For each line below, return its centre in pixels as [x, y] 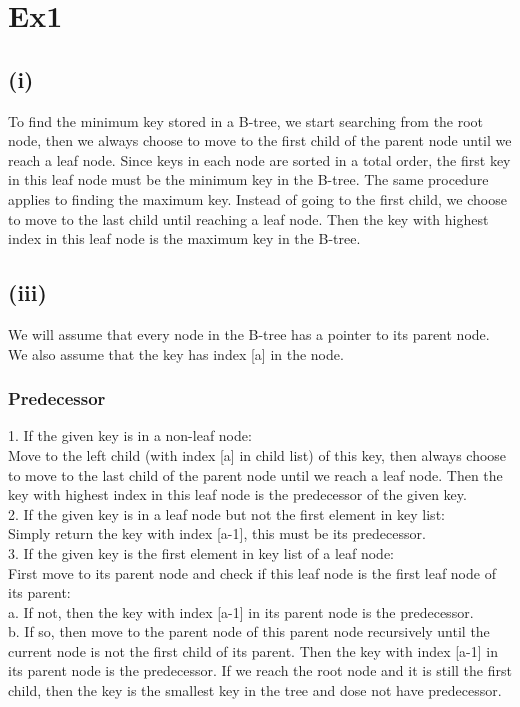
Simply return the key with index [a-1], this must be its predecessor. [217, 533]
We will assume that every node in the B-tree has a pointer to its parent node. [249, 333]
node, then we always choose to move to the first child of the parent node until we [260, 140]
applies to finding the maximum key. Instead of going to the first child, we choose [257, 198]
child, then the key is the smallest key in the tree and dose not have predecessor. [255, 690]
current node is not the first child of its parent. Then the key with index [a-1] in [253, 650]
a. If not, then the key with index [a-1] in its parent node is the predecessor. [241, 611]
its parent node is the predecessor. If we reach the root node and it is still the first [260, 670]
